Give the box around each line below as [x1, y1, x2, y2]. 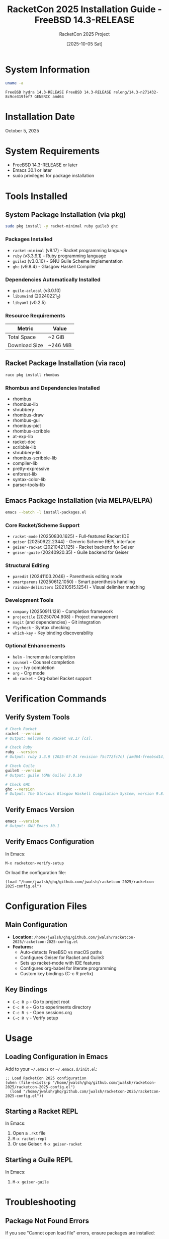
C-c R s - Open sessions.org [12, 1009, 72, 1015]
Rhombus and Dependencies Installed [5, 384, 100, 391]
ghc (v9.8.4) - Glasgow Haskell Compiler [12, 263, 96, 269]
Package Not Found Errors [5, 1216, 90, 1225]
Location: [12, 934, 33, 940]
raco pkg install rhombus [5, 372, 59, 377]
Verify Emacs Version [5, 805, 74, 814]
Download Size [8, 342, 44, 349]
